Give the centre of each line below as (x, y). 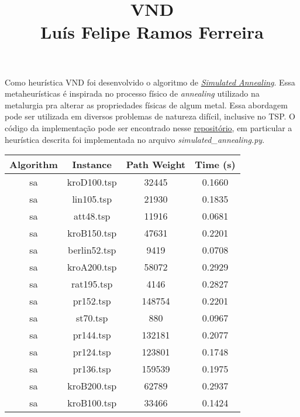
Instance (92, 165)
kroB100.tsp (92, 403)
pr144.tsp (92, 335)
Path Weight (156, 165)
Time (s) (215, 165)
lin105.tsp (92, 199)
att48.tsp (92, 216)
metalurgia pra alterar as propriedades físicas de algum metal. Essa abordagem (146, 105)
